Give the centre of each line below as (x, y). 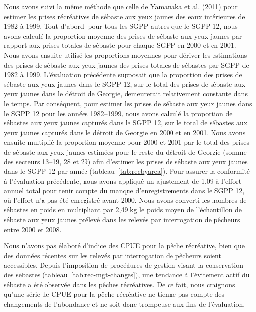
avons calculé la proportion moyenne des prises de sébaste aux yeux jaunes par (123, 35)
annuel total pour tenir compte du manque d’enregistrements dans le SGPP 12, (124, 190)
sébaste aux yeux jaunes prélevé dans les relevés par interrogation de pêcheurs (122, 219)
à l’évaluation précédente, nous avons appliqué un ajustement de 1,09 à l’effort (123, 180)
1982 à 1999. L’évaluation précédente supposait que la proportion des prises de (123, 74)
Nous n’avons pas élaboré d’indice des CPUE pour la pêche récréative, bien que (124, 246)
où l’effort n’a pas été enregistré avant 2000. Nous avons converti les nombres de (125, 200)
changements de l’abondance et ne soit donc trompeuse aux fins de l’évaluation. (125, 303)
